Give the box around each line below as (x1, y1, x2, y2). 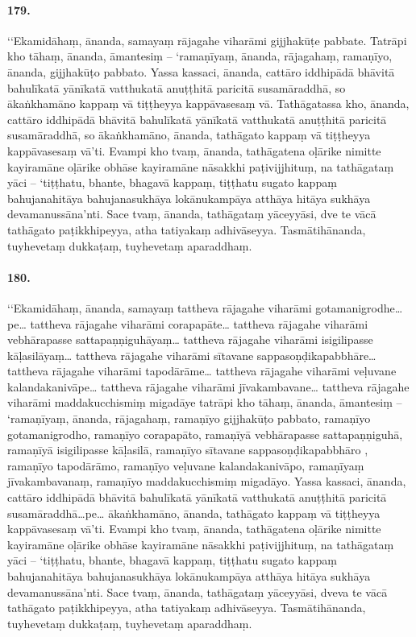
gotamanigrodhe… (315, 299, 403, 316)
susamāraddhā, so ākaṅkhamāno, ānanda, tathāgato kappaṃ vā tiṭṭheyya (7, 126, 371, 143)
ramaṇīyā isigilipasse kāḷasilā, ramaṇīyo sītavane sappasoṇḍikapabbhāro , (7, 441, 368, 458)
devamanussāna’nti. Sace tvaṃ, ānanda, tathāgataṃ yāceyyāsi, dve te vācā (7, 205, 376, 222)
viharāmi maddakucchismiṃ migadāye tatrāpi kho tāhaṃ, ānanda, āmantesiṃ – (7, 394, 402, 411)
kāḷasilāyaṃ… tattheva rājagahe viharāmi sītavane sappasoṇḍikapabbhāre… (7, 346, 376, 363)
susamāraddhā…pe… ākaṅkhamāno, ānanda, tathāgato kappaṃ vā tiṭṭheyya (7, 504, 381, 521)
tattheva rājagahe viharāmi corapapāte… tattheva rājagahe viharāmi (30, 315, 368, 332)
